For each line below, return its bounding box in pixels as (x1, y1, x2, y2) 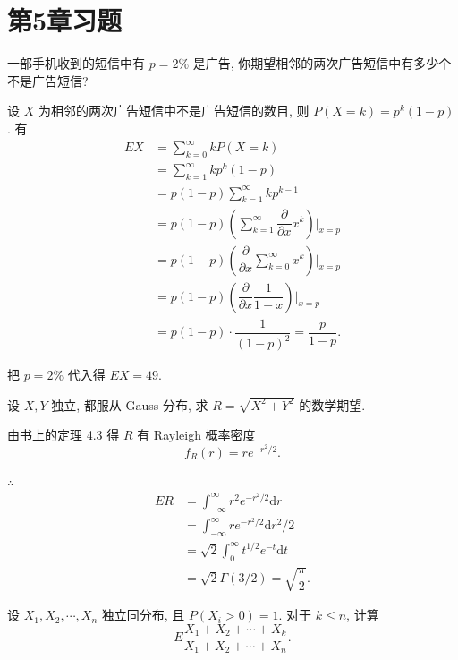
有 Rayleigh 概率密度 (137, 425, 256, 444)
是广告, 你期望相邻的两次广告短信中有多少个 (192, 54, 452, 73)
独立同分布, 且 (101, 605, 185, 624)
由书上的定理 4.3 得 (7, 425, 120, 444)
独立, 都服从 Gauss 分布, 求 (51, 395, 208, 414)
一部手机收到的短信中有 (7, 54, 145, 73)
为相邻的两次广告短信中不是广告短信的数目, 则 (38, 101, 310, 120)
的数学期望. (299, 395, 366, 414)
